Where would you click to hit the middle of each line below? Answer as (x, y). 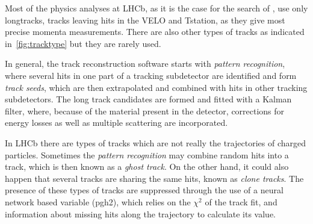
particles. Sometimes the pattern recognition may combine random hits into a (147, 154)
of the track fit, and (241, 201)
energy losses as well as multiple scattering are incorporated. (116, 123)
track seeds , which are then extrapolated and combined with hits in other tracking (156, 87)
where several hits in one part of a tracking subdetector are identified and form (151, 75)
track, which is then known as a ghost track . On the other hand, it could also (147, 166)
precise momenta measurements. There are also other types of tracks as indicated (155, 32)
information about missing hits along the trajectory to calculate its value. (141, 213)
